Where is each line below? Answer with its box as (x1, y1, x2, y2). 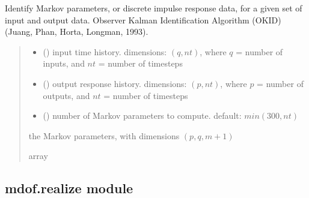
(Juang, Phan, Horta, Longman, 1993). (5, 25, 148, 38)
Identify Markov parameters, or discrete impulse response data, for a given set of (5, 2, 302, 14)
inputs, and (43, 57, 85, 70)
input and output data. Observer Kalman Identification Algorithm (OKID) (5, 13, 281, 26)
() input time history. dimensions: (43, 45, 167, 58)
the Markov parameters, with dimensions (28, 129, 180, 142)
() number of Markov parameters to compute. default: (43, 109, 242, 122)
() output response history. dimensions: (43, 77, 187, 89)
